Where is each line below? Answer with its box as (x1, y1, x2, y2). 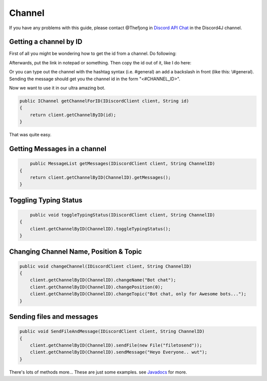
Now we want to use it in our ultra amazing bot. (9, 85, 106, 91)
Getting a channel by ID (9, 38, 83, 46)
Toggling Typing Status (9, 196, 83, 204)
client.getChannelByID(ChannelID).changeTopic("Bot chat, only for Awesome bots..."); (30, 291, 247, 297)
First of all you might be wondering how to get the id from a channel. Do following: (9, 51, 177, 56)
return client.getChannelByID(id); (30, 112, 116, 117)
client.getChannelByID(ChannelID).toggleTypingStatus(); (30, 226, 171, 231)
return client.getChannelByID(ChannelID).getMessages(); (30, 174, 171, 180)
